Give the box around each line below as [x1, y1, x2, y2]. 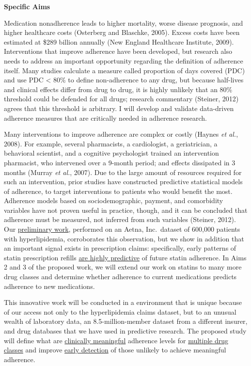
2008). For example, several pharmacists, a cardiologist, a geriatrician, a [4, 138, 218, 148]
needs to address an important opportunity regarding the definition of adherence [4, 55, 243, 65]
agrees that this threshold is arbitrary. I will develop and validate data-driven [4, 103, 234, 113]
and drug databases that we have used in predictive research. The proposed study [4, 326, 247, 335]
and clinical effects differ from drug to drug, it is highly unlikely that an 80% [4, 84, 233, 94]
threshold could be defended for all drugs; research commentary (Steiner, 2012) [4, 94, 239, 104]
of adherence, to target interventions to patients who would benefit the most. [4, 186, 233, 196]
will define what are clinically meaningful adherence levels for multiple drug [4, 335, 229, 345]
